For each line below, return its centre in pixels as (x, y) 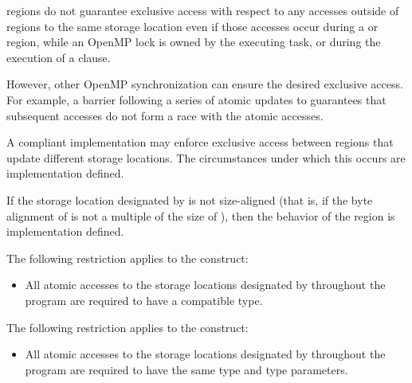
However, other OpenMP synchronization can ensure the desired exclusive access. (205, 84)
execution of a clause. (59, 57)
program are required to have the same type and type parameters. (186, 369)
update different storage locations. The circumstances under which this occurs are (206, 157)
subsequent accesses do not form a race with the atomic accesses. (165, 115)
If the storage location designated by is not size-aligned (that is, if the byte (190, 199)
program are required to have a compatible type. (144, 300)
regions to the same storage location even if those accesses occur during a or (192, 26)
